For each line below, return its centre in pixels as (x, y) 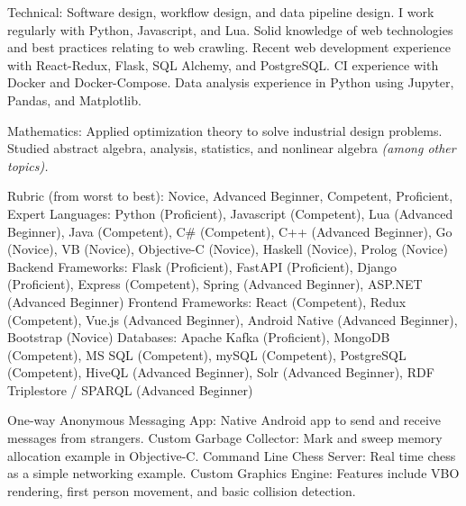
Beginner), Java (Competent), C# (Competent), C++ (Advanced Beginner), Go (230, 231)
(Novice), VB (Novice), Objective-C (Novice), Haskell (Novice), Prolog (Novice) (228, 249)
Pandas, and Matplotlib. (74, 99)
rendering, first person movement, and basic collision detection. (182, 490)
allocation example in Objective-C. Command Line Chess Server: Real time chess (232, 455)
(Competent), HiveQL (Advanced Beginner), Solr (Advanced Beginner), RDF (221, 372)
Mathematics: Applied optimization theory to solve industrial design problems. (225, 130)
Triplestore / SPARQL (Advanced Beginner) (130, 389)
